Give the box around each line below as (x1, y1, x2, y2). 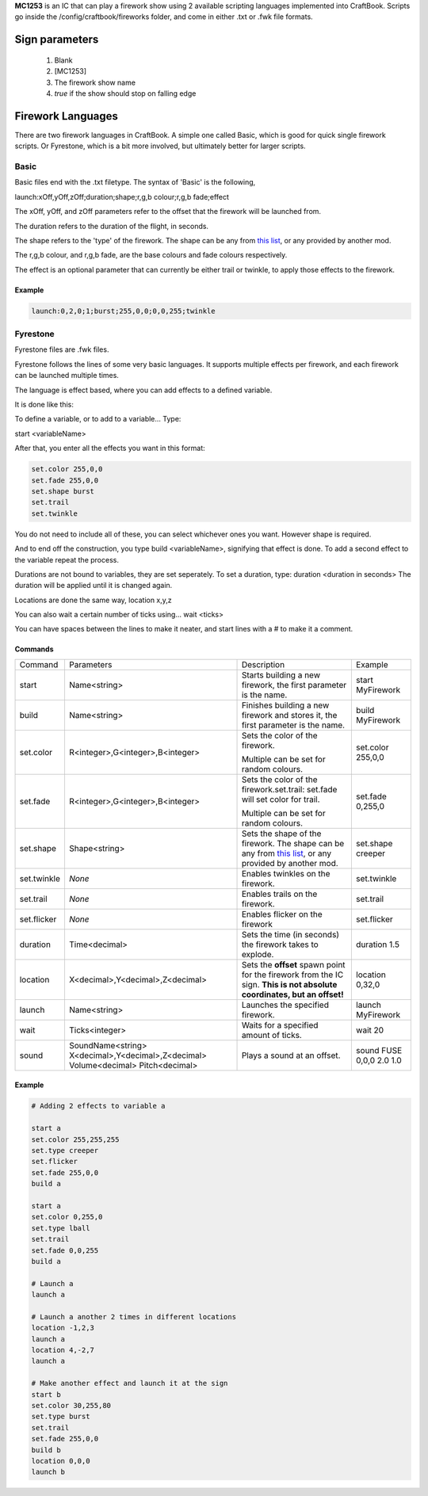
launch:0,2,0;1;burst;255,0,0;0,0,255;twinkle (31, 306, 216, 315)
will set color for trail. (241, 793, 320, 804)
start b (31, 1390, 61, 1399)
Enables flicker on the (241, 908, 323, 919)
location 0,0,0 (31, 1456, 90, 1465)
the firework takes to (241, 939, 319, 950)
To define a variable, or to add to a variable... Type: (14, 414, 182, 424)
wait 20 (355, 1025, 384, 1036)
